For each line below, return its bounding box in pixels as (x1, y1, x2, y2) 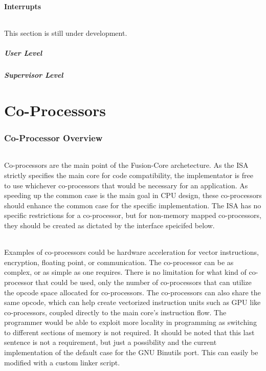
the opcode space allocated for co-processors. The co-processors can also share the (4, 287, 261, 297)
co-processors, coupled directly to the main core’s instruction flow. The (4, 307, 227, 317)
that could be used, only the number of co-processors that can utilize (35, 276, 252, 287)
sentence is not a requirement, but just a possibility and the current (4, 337, 217, 347)
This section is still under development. (4, 27, 127, 38)
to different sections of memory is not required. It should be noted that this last (4, 326, 255, 337)
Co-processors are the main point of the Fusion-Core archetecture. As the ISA (4, 160, 249, 170)
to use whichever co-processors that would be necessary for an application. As (4, 180, 248, 190)
